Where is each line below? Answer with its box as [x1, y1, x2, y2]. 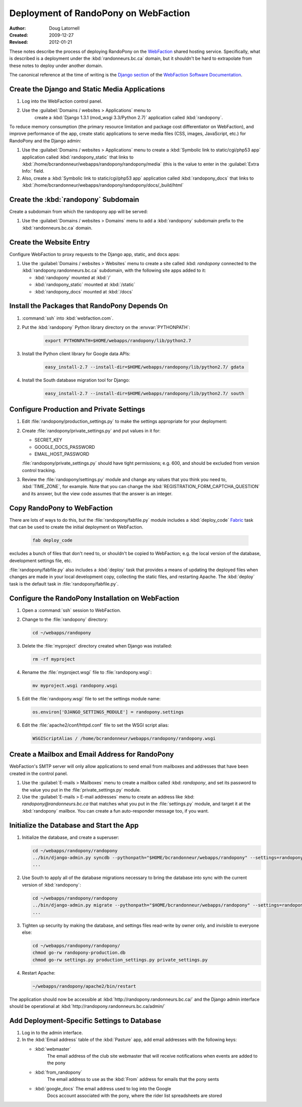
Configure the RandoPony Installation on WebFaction [9, 594, 180, 602]
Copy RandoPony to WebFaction [9, 504, 113, 512]
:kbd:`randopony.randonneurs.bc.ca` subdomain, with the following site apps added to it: [22, 267, 206, 274]
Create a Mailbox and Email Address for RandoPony [9, 750, 174, 759]
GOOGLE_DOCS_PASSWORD [34, 444, 95, 450]
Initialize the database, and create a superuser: [22, 834, 119, 840]
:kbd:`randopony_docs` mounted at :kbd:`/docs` [34, 288, 133, 294]
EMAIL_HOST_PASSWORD [34, 451, 90, 457]
